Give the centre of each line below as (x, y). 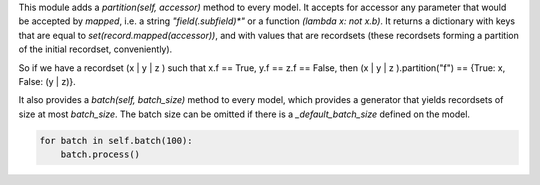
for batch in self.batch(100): (116, 140)
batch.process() (100, 154)
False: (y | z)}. (47, 81)
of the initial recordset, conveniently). (95, 49)
